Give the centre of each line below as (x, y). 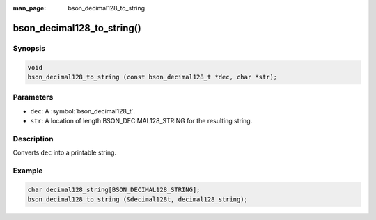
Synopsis (29, 48)
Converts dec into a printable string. (65, 152)
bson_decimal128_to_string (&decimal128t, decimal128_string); (138, 199)
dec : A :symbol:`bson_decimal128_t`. (83, 111)
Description (33, 139)
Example (28, 171)
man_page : (30, 8)
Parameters (33, 97)
